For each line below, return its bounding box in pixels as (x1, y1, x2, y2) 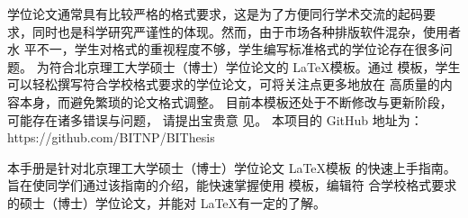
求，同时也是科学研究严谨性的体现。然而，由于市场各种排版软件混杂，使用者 (7, 22, 461, 41)
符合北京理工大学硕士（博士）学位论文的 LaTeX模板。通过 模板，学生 (49, 57, 461, 76)
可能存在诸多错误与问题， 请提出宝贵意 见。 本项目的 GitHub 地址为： (7, 110, 423, 129)
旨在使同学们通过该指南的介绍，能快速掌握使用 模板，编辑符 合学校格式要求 (7, 176, 457, 195)
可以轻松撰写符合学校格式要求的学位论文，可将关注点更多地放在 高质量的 (7, 75, 440, 94)
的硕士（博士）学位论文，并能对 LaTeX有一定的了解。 (7, 193, 327, 212)
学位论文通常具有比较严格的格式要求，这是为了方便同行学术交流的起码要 (7, 5, 436, 23)
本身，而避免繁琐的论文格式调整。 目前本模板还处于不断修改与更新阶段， (19, 92, 453, 111)
